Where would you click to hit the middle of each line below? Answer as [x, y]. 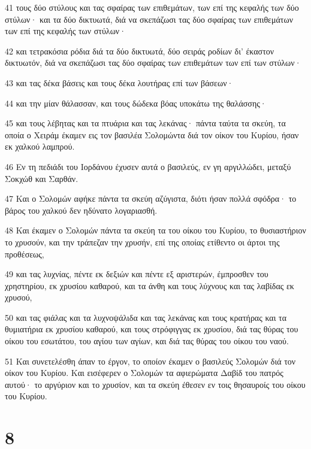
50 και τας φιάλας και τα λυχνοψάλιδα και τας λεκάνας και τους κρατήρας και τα [146, 317]
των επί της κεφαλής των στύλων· [66, 31]
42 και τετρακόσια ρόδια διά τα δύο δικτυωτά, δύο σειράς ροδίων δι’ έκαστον [140, 51]
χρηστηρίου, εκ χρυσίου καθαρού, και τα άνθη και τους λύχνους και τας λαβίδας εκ [150, 285]
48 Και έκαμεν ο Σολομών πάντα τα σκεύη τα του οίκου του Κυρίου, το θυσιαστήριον [155, 230]
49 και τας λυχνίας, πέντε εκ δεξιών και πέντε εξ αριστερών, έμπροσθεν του [137, 274]
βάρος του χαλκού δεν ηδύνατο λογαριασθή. [81, 210]
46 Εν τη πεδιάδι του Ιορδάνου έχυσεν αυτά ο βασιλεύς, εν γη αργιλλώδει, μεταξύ [148, 166]
